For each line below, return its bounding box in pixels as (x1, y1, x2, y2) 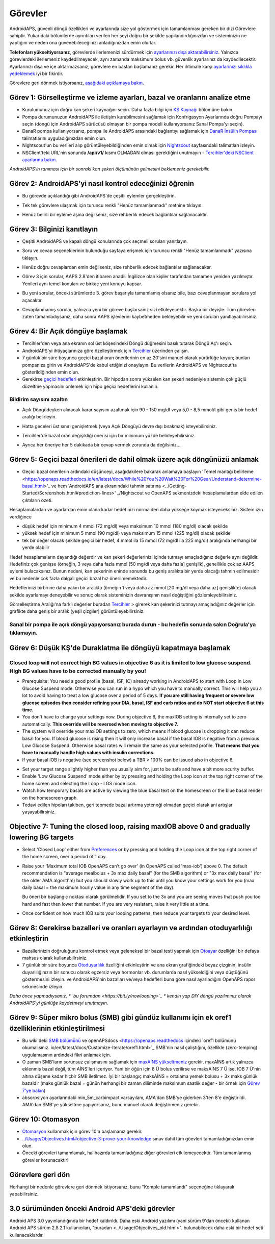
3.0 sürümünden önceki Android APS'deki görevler (9, 1204, 175, 1213)
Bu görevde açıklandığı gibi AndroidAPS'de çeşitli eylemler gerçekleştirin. (22, 193, 176, 199)
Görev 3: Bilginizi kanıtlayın (9, 225, 98, 233)
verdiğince (9, 513, 32, 520)
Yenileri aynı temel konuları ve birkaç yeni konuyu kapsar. (22, 281, 143, 287)
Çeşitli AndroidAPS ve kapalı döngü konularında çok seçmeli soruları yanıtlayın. (22, 238, 188, 244)
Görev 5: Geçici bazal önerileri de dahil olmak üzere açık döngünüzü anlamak (9, 455, 259, 464)
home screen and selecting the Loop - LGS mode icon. (22, 780, 137, 786)
